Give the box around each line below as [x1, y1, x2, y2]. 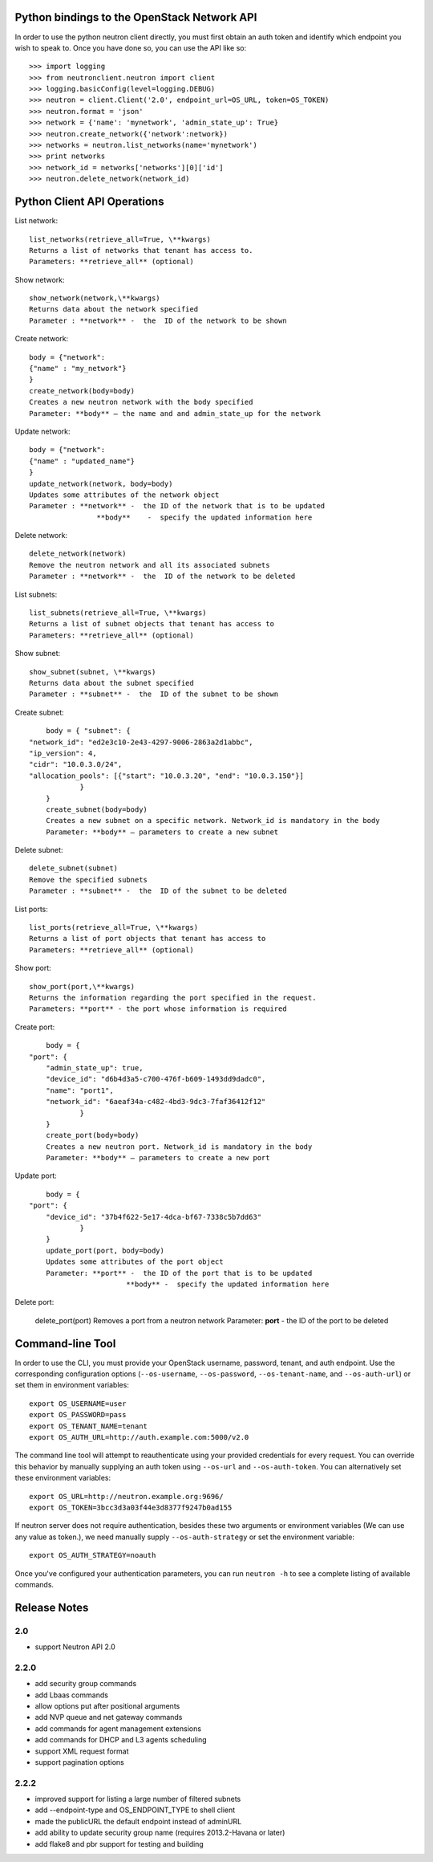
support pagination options [34, 1757, 124, 1766]
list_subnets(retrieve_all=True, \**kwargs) [29, 609, 208, 617]
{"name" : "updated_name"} [29, 456, 136, 466]
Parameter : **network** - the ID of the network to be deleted [29, 572, 296, 581]
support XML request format [34, 1746, 129, 1756]
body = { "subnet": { [45, 727, 132, 735]
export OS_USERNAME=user [29, 1399, 127, 1408]
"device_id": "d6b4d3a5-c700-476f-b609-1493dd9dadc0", [45, 1074, 266, 1084]
